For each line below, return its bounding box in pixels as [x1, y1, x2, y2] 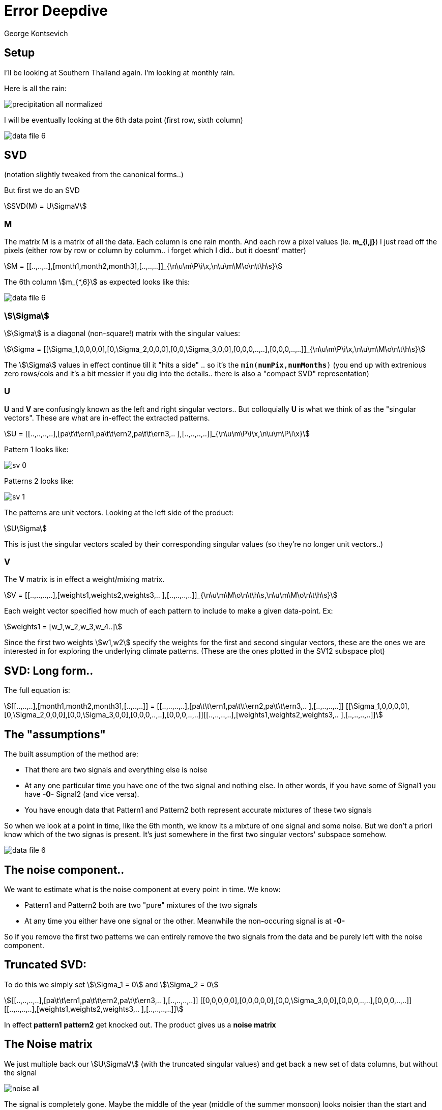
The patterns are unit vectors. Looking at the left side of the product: [4, 508, 234, 517]
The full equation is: [4, 686, 70, 695]
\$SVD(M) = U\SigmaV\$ [4, 202, 87, 211]
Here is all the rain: [4, 84, 67, 93]
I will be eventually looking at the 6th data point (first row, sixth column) [4, 115, 243, 124]
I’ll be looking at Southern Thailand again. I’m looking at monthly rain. [4, 68, 235, 77]
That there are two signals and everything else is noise [24, 765, 208, 774]
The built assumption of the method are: [4, 750, 138, 759]
